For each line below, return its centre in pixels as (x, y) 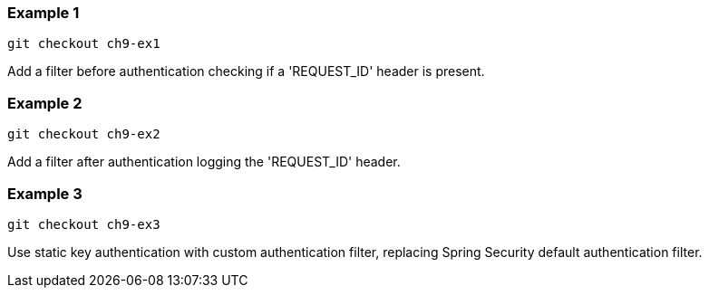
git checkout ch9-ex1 (84, 44)
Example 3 (45, 193)
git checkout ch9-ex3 (84, 224)
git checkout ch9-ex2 (84, 134)
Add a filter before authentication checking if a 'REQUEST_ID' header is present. (246, 71)
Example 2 (45, 103)
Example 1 (44, 13)
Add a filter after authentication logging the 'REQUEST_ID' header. (204, 162)
